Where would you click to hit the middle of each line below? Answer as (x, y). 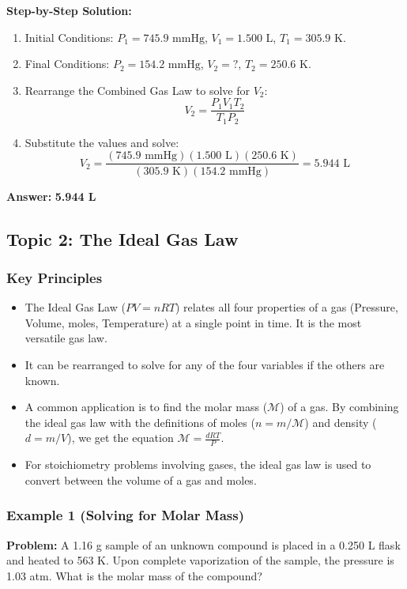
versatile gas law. (66, 338)
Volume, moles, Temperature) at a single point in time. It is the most (193, 322)
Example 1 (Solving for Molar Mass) (126, 515)
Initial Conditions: (69, 37)
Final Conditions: (67, 64)
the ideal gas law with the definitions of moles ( (140, 422)
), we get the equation (121, 438)
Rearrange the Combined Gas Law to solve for (138, 90)
